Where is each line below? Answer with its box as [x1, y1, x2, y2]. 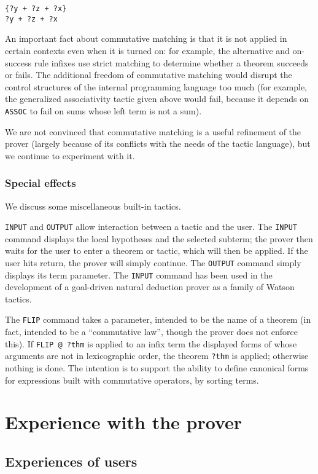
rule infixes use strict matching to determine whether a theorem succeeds [34, 56, 309, 69]
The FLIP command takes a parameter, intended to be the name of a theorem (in [5, 313, 311, 326]
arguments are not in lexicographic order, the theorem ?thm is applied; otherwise [5, 349, 309, 362]
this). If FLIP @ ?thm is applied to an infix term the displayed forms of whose [5, 337, 297, 350]
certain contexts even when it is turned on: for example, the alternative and [5, 44, 290, 57]
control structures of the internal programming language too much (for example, [5, 80, 307, 93]
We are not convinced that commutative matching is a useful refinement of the [5, 125, 301, 138]
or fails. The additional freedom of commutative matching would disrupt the [5, 68, 292, 81]
